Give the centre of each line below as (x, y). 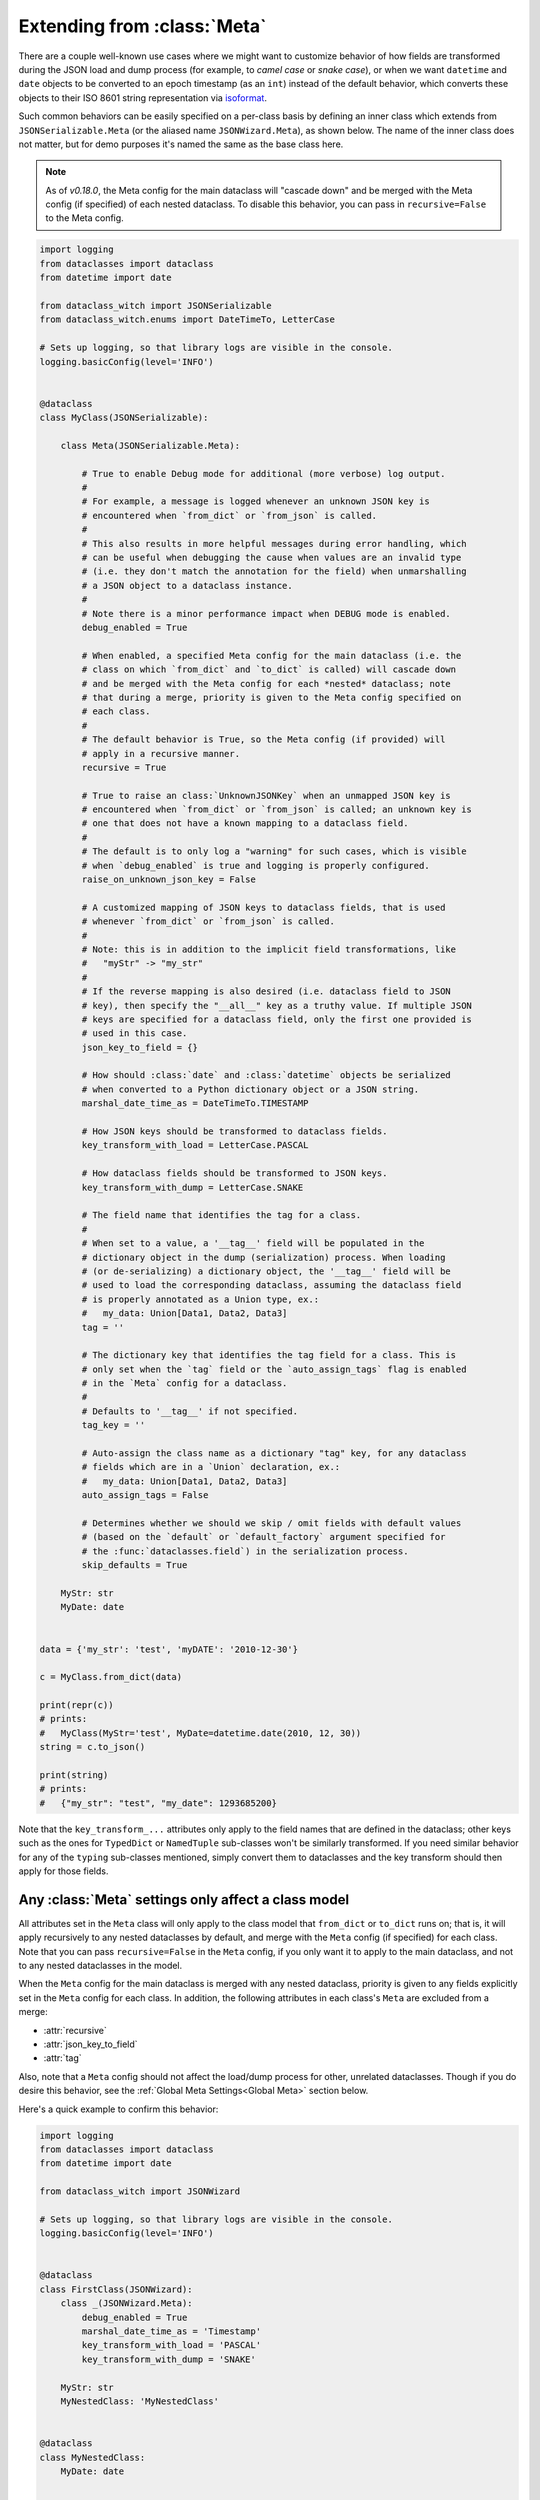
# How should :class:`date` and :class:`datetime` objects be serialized (266, 1075)
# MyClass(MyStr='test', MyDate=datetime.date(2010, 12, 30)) (200, 1733)
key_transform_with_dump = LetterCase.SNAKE (192, 1187)
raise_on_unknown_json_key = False (169, 879)
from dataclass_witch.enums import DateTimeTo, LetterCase (187, 319)
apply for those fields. (63, 1871)
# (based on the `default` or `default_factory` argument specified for (263, 1537)
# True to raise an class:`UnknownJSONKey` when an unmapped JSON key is (266, 795)
